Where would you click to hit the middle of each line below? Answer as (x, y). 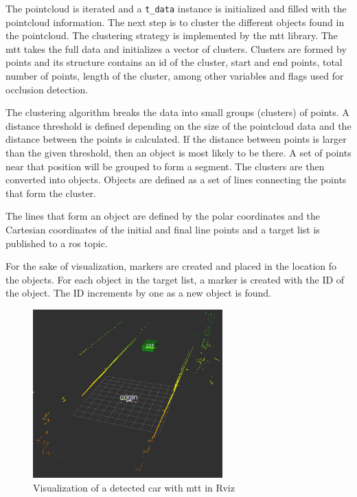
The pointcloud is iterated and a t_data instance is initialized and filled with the (176, 8)
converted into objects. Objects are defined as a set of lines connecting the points (176, 180)
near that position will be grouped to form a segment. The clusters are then (165, 166)
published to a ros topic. (57, 243)
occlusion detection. (47, 89)
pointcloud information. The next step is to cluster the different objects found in (175, 22)
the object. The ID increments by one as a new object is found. (138, 293)
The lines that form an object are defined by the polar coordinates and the (163, 216)
